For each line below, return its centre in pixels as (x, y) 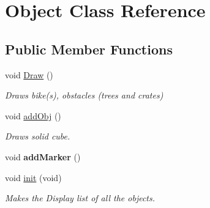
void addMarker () (43, 156)
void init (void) (33, 177)
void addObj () (33, 115)
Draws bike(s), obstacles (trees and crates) (84, 95)
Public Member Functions (89, 49)
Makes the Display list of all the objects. (80, 198)
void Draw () (29, 74)
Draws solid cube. (38, 136)
